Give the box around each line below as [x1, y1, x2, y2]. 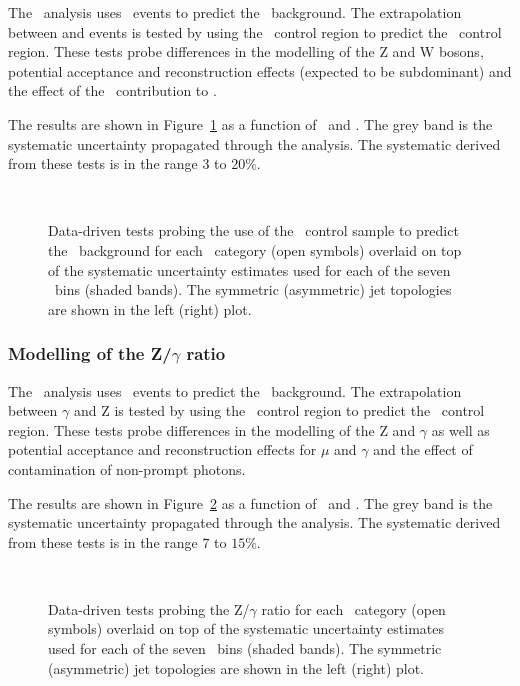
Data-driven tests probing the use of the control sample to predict [48, 220, 459, 241]
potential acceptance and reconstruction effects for [8, 439, 317, 460]
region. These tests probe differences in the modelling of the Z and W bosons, [8, 41, 484, 62]
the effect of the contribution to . [8, 80, 217, 101]
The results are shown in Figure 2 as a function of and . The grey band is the [8, 492, 493, 513]
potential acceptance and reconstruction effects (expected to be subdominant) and [8, 60, 512, 81]
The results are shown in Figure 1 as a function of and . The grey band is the [8, 113, 493, 134]
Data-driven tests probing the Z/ [48, 598, 250, 619]
